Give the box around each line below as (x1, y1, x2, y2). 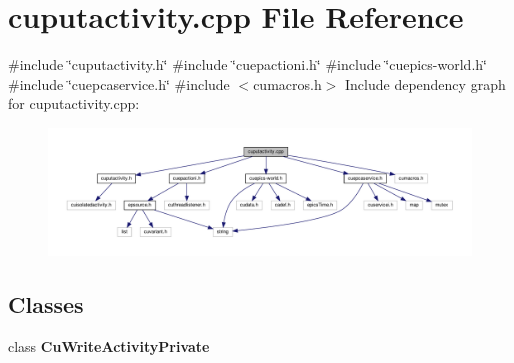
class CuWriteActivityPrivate (8, 336, 210, 357)
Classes (8, 289, 84, 320)
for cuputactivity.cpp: (8, 93, 140, 114)
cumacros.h (253, 73, 322, 94)
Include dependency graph (345, 73, 506, 94)
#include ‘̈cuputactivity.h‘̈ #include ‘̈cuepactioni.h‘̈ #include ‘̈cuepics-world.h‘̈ (8, 54, 487, 75)
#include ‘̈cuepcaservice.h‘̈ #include (8, 73, 230, 94)
